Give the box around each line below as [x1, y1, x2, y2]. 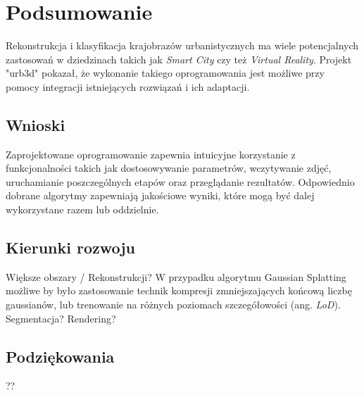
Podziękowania [6, 345, 115, 367]
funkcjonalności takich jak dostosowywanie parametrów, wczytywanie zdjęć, [6, 161, 332, 175]
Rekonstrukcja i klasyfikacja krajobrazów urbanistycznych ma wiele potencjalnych [6, 38, 359, 53]
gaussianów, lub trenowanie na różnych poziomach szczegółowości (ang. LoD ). [6, 297, 341, 312]
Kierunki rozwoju [6, 237, 136, 258]
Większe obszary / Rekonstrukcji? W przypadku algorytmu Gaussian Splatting [6, 269, 346, 284]
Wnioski [6, 113, 65, 135]
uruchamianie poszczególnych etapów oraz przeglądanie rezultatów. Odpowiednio [6, 174, 355, 189]
